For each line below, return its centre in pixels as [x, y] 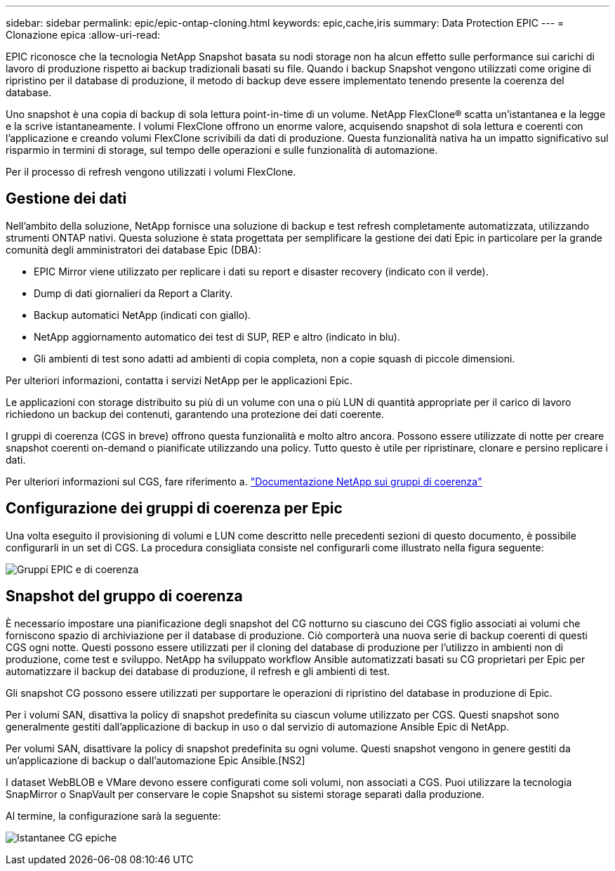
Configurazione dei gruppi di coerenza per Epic [174, 509]
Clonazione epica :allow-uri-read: [83, 35]
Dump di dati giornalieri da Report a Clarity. [133, 293]
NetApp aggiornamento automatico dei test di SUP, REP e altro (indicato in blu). [217, 336]
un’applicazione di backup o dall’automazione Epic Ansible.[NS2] [156, 760]
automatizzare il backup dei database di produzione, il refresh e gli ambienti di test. [198, 671]
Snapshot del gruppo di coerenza [124, 596]
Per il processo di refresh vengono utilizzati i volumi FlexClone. [151, 172]
